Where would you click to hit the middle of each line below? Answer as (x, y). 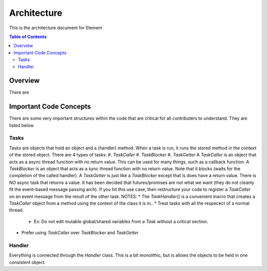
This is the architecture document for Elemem (56, 28)
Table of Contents (28, 37)
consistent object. (27, 262)
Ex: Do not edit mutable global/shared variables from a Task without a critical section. (121, 221)
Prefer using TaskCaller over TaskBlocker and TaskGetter (80, 233)
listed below (22, 125)
